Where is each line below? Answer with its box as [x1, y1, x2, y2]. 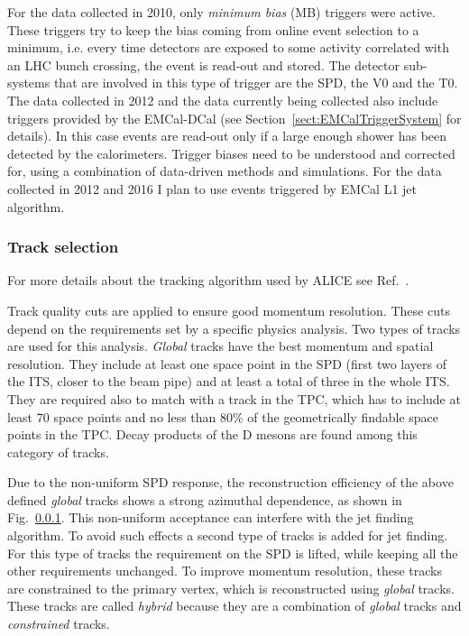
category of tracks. [7, 442, 109, 461]
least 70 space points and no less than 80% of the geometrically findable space [7, 407, 439, 426]
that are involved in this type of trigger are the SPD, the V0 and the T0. [53, 73, 458, 92]
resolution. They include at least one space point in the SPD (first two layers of [7, 354, 446, 373]
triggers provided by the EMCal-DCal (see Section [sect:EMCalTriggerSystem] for [7, 108, 462, 127]
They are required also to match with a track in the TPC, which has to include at [7, 389, 461, 408]
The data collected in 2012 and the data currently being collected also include [7, 90, 438, 109]
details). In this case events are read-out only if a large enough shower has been [7, 126, 447, 145]
